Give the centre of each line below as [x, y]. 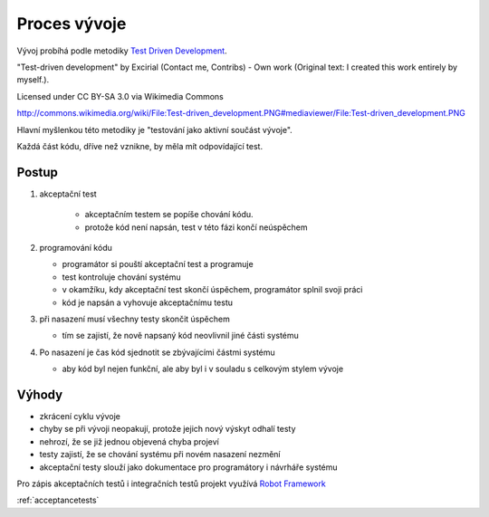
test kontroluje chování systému [121, 277]
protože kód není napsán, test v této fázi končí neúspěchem [196, 227]
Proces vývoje [72, 24]
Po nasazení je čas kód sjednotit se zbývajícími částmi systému [157, 352]
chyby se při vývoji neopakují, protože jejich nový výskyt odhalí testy [168, 429]
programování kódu [76, 247]
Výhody [40, 394]
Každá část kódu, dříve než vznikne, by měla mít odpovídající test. [139, 146]
